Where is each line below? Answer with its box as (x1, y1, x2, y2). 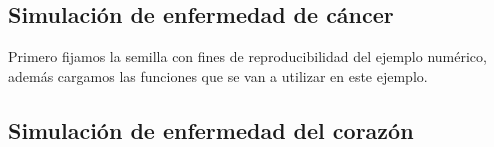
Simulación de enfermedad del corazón (8, 114, 414, 145)
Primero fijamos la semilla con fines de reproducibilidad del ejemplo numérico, (8, 46, 487, 67)
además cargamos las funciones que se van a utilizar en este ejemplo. (8, 65, 428, 86)
